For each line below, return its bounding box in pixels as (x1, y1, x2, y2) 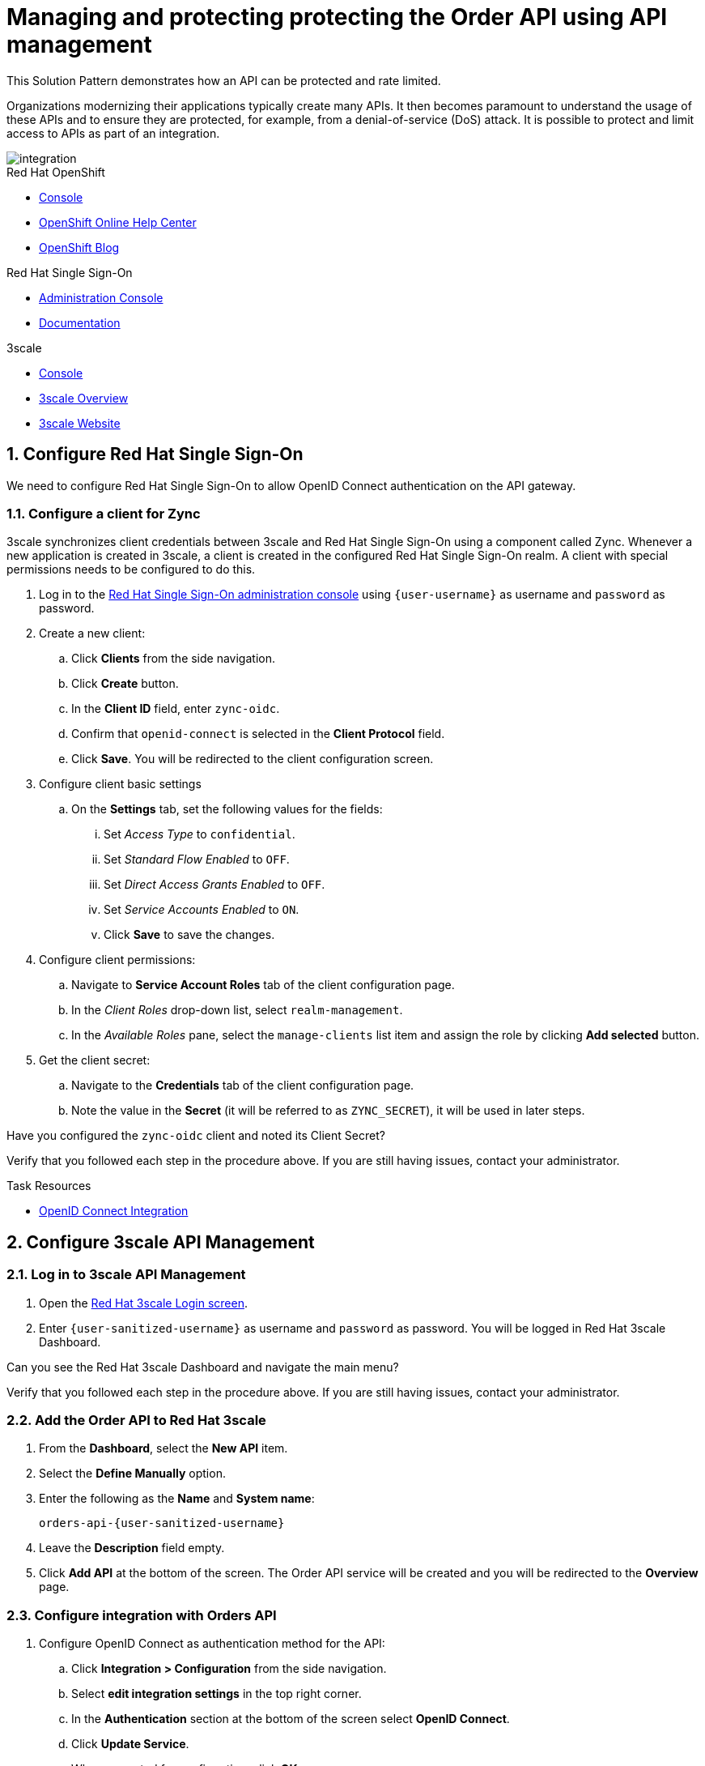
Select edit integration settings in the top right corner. (71, 1687, 362, 1701)
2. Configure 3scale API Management (6, 1231, 315, 1252)
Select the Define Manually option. (39, 1466, 226, 1481)
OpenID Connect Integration (39, 1204, 189, 1218)
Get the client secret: (39, 1053, 151, 1068)
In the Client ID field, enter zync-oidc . (71, 702, 280, 716)
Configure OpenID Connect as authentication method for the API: (39, 1636, 385, 1651)
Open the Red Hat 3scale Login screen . (39, 1295, 248, 1310)
